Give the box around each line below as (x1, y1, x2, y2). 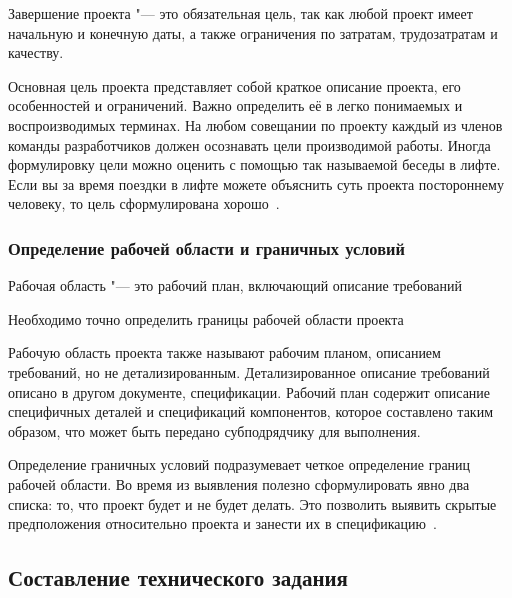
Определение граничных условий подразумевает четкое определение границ (8, 454, 471, 475)
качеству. (8, 42, 64, 63)
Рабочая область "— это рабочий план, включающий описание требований (8, 275, 463, 296)
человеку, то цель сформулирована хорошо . (8, 193, 280, 214)
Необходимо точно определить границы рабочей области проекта (8, 308, 404, 329)
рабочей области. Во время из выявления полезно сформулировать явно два (8, 473, 470, 494)
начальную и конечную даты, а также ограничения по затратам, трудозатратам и (8, 22, 498, 43)
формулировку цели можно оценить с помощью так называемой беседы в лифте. (8, 154, 501, 175)
